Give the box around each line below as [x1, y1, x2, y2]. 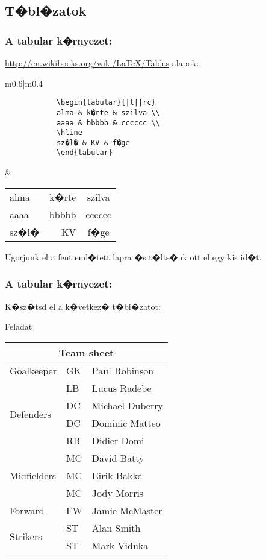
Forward [10, 503, 45, 517]
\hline [56, 128, 82, 137]
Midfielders [10, 468, 57, 482]
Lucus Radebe [91, 380, 152, 395]
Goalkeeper [10, 363, 57, 377]
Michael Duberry [91, 398, 163, 412]
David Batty [91, 450, 144, 465]
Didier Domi [91, 433, 144, 447]
